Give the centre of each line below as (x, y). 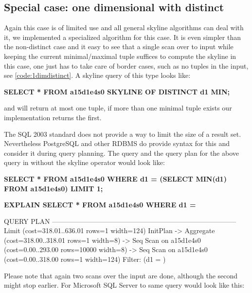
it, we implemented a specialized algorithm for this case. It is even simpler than (122, 37)
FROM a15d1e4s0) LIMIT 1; (54, 188)
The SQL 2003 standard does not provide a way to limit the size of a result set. (123, 134)
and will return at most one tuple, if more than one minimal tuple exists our (118, 108)
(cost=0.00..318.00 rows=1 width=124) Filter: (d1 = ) (85, 259)
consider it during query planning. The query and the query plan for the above (121, 153)
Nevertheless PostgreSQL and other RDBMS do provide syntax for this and (117, 143)
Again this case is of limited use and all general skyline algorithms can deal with (124, 27)
